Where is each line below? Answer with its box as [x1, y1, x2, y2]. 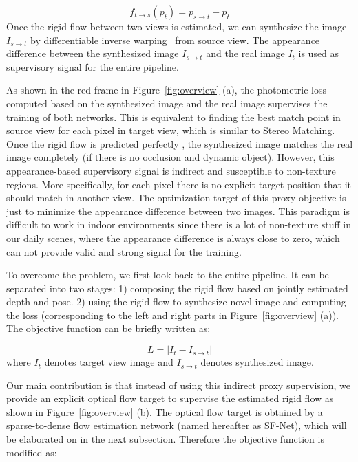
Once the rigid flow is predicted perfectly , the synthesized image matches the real [6, 136, 353, 151]
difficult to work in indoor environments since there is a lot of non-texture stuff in [6, 217, 352, 232]
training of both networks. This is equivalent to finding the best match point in [6, 109, 341, 124]
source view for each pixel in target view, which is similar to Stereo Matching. [6, 123, 335, 137]
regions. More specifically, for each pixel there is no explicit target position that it [6, 177, 352, 191]
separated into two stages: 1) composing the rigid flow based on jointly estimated [6, 280, 348, 295]
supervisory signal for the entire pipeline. [6, 59, 179, 74]
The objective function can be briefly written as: [6, 321, 211, 335]
